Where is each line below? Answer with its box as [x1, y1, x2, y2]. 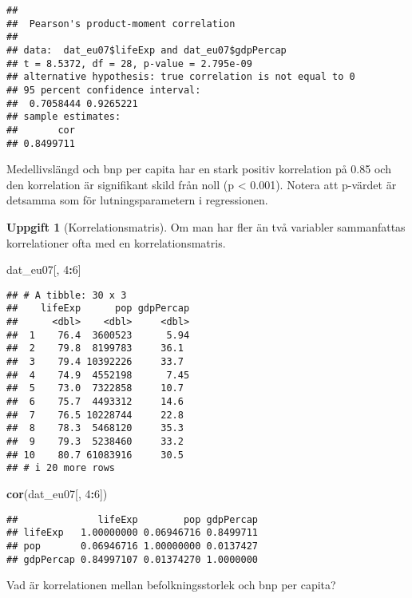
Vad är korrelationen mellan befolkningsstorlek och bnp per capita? [6, 576, 336, 593]
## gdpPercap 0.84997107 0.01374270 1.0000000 [6, 553, 258, 565]
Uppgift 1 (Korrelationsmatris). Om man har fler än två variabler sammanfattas [6, 219, 406, 235]
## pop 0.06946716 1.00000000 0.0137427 [6, 540, 258, 552]
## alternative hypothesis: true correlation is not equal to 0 [6, 71, 355, 83]
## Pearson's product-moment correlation [6, 18, 236, 30]
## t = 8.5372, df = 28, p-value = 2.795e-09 [6, 57, 252, 69]
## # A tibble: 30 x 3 [6, 289, 127, 301]
